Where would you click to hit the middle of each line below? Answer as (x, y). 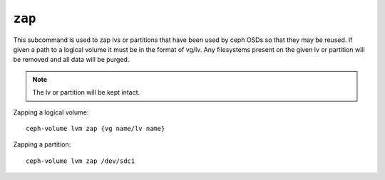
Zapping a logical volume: (51, 112)
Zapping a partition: (42, 144)
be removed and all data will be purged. (71, 60)
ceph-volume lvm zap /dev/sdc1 (81, 161)
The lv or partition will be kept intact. (86, 92)
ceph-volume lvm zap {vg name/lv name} (96, 128)
